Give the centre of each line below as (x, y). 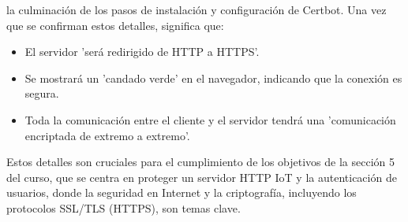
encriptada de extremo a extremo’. (107, 135)
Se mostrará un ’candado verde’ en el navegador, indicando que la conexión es (213, 78)
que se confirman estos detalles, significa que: (115, 25)
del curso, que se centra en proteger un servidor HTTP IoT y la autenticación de (202, 177)
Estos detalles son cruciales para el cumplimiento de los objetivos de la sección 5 (200, 162)
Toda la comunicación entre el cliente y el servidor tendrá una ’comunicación (210, 119)
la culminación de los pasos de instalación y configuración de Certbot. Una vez (197, 9)
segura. (42, 93)
